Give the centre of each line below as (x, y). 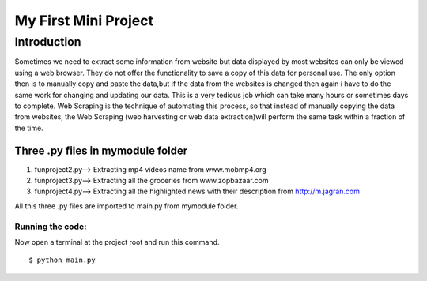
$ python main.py (62, 260)
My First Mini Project (84, 21)
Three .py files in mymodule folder (101, 150)
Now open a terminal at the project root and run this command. (117, 242)
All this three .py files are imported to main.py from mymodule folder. (127, 206)
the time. (29, 128)
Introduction (48, 42)
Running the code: (51, 227)
